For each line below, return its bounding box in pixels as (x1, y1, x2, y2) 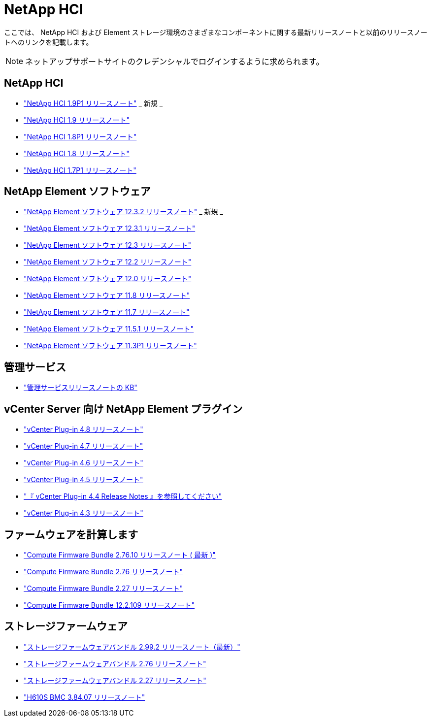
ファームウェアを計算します (4, 528, 138, 541)
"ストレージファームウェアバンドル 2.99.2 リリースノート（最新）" (24, 642, 240, 651)
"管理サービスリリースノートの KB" (24, 383, 137, 392)
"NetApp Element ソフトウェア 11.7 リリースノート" (24, 308, 190, 317)
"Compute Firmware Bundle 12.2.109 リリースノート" (24, 600, 195, 609)
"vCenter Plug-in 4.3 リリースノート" (24, 509, 143, 518)
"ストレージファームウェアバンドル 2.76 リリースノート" (24, 659, 206, 668)
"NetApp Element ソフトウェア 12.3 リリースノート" (24, 241, 191, 250)
